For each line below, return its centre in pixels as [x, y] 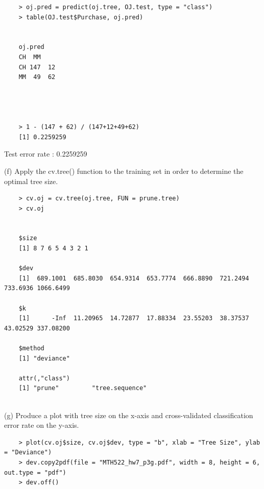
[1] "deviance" [44, 358]
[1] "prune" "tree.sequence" [83, 388]
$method [31, 348]
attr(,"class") [44, 378]
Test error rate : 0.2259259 [46, 154]
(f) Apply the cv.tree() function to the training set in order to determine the [124, 171]
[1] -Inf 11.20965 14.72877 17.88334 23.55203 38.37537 [134, 318]
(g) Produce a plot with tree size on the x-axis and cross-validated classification [129, 415]
